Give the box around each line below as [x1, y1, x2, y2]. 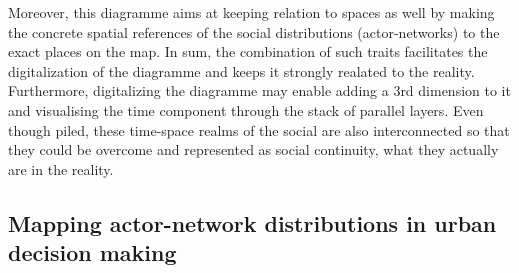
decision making [8, 237, 177, 268]
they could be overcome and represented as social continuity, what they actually [8, 139, 499, 160]
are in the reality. [8, 158, 114, 179]
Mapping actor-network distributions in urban [8, 207, 497, 238]
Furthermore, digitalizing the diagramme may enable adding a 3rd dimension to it [8, 80, 511, 101]
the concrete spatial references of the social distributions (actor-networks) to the [8, 21, 500, 42]
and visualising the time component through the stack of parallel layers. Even [8, 99, 484, 120]
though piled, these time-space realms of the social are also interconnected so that [8, 119, 510, 140]
